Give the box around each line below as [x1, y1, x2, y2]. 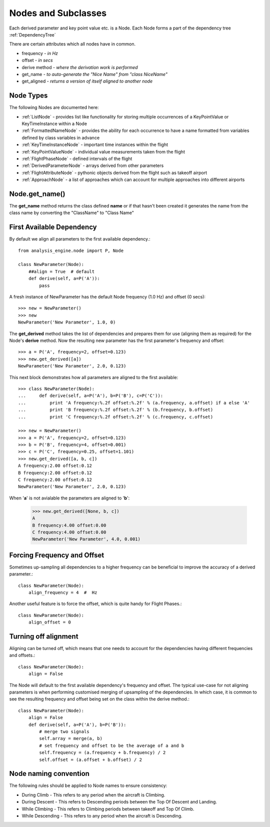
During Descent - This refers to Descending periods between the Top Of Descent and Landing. [21, 799, 217, 805]
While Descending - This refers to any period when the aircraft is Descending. [21, 813, 182, 819]
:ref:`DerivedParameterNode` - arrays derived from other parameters [21, 162, 164, 168]
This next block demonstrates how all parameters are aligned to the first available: [9, 374, 178, 380]
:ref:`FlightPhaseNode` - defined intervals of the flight [21, 155, 132, 161]
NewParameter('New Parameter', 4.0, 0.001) [32, 536, 141, 542]
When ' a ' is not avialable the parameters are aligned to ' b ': [9, 495, 130, 501]
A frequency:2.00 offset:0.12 [18, 463, 92, 468]
